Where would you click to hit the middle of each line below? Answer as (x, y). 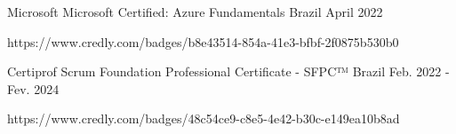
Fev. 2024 (33, 88)
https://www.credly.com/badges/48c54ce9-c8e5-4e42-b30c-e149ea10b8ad (204, 118)
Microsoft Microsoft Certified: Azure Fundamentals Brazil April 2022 (195, 12)
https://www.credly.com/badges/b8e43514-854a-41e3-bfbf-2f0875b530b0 (203, 41)
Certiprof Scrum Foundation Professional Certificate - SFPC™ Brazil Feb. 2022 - (228, 71)
